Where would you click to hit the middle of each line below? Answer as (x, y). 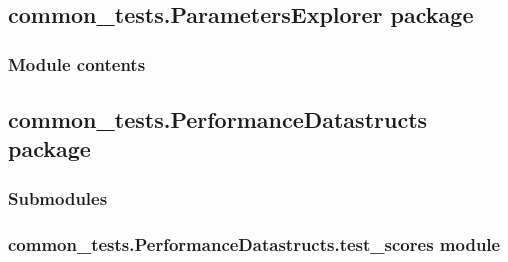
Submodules (58, 197)
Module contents (77, 63)
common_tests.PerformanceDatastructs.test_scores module (254, 243)
